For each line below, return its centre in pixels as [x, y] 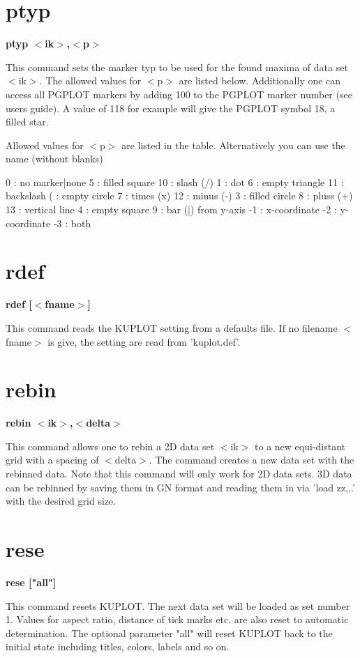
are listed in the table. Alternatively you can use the [233, 145]
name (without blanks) [54, 159]
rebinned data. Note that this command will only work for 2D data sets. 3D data [179, 474]
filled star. [27, 122]
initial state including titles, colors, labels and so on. [118, 646]
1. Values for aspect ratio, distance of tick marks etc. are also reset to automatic [177, 619]
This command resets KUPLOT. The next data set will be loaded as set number [178, 605]
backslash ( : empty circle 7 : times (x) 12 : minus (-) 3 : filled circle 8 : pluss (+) [179, 196]
